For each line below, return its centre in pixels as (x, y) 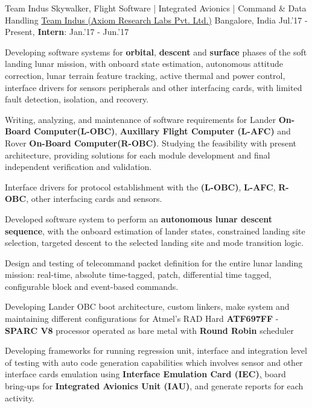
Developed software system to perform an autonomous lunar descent (139, 218)
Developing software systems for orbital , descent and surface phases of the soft (156, 52)
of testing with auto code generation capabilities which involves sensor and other (154, 362)
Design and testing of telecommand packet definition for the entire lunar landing (154, 262)
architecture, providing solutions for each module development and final (138, 155)
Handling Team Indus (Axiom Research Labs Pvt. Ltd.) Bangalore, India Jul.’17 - (156, 20)
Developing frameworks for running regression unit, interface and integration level (156, 350)
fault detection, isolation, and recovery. (77, 99)
